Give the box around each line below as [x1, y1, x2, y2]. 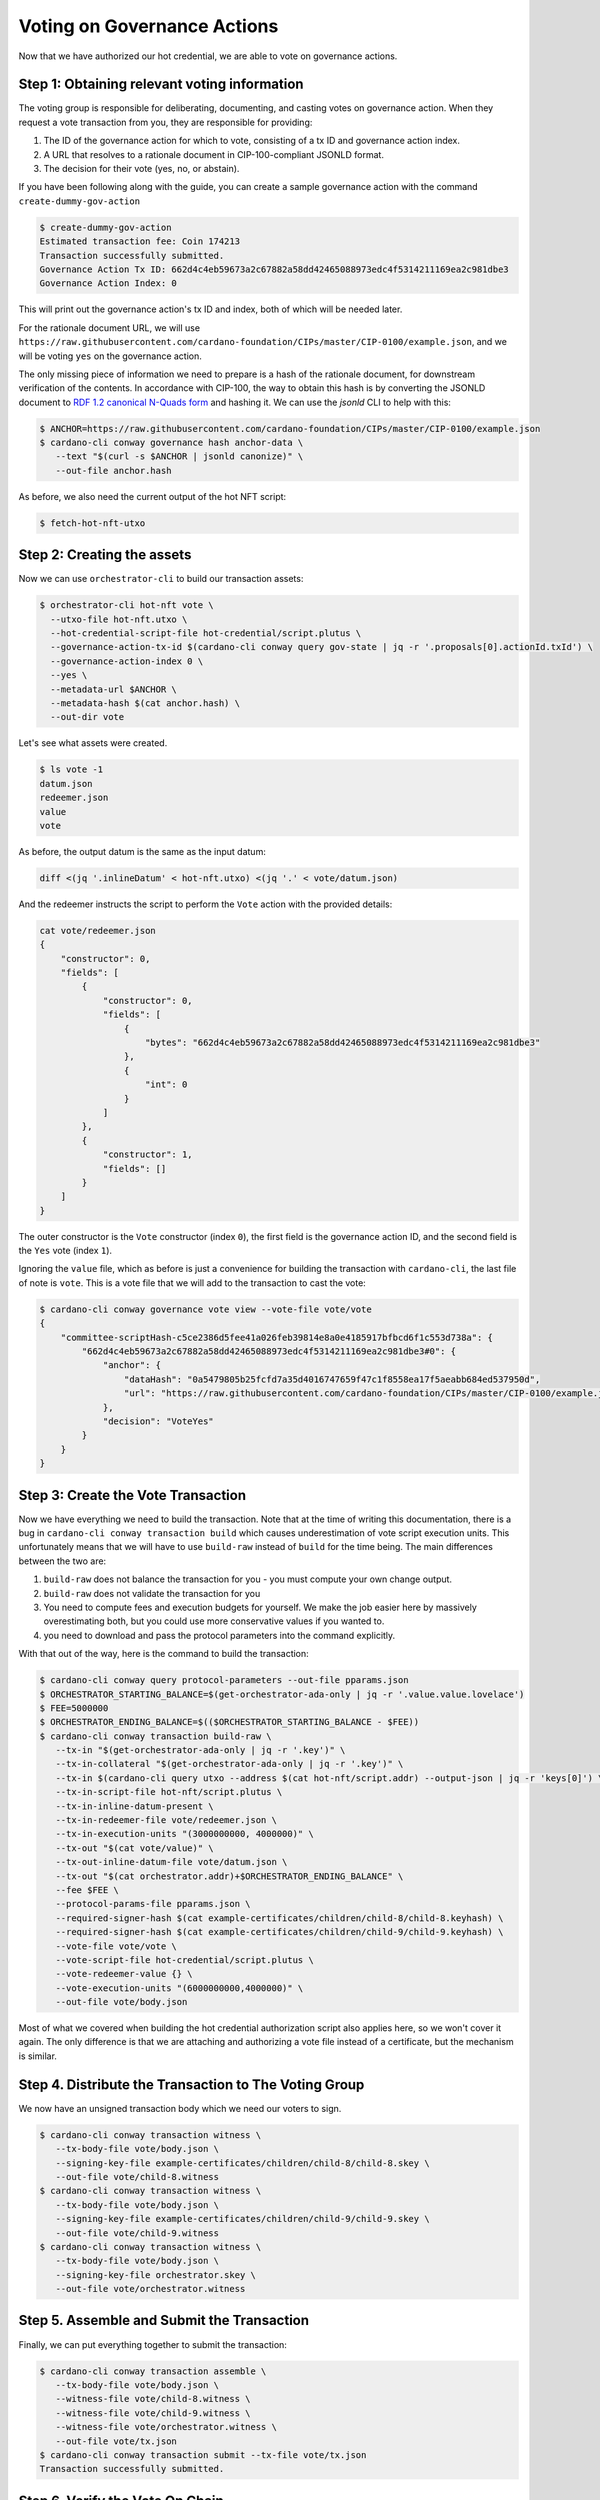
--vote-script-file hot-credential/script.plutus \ [55, 1954, 314, 1965]
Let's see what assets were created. [18, 737, 168, 749]
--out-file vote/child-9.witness [55, 2227, 220, 2239]
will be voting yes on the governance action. [18, 350, 202, 362]
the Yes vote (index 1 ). [18, 1245, 113, 1257]
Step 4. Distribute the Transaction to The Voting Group [18, 2076, 365, 2093]
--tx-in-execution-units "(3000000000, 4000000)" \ [55, 1828, 314, 1840]
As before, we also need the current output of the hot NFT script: [18, 490, 287, 502]
